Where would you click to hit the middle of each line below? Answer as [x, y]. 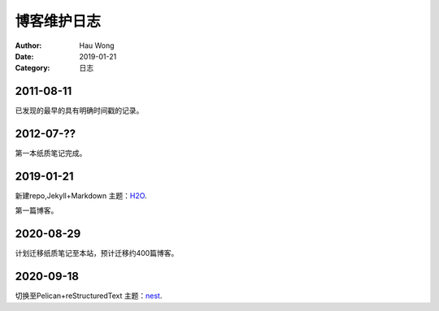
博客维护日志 [58, 21]
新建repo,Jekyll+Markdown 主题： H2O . [81, 196]
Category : [33, 68]
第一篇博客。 [37, 210]
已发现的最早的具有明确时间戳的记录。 [79, 110]
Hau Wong [97, 45]
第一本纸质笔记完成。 [51, 153]
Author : [28, 45]
